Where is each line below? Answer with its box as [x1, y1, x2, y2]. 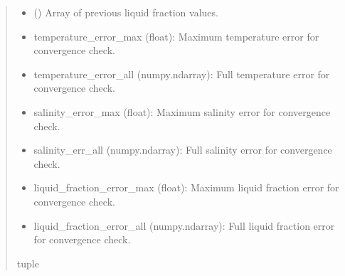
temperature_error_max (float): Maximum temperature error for [33, 28, 319, 43]
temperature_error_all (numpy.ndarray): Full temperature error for [33, 66, 330, 81]
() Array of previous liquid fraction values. [33, 5, 218, 19]
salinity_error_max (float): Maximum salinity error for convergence [33, 104, 331, 119]
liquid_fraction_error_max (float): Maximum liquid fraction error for [33, 180, 339, 195]
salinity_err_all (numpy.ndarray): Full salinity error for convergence [33, 142, 332, 157]
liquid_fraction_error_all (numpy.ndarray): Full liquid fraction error [33, 218, 335, 233]
